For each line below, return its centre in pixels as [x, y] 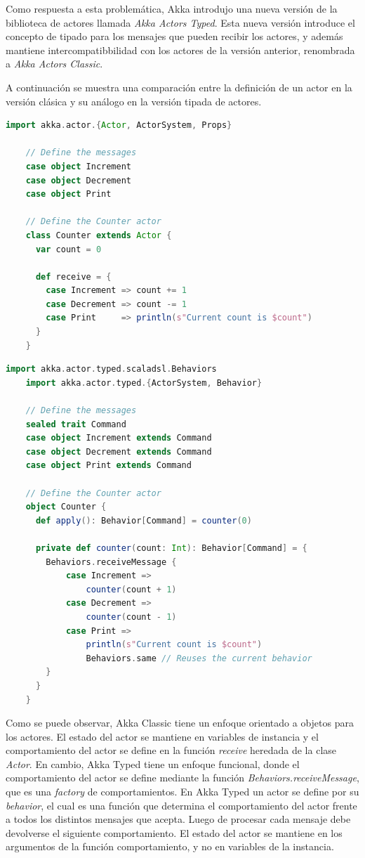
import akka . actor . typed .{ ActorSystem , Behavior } [144, 383]
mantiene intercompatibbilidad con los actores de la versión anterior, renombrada [180, 50]
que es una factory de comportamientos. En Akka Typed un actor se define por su [182, 792]
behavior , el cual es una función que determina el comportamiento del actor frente [181, 805]
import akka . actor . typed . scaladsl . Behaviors [111, 369]
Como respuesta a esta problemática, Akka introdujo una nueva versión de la [172, 8]
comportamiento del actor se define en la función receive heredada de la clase [171, 750]
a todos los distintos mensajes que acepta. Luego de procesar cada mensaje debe [178, 819]
